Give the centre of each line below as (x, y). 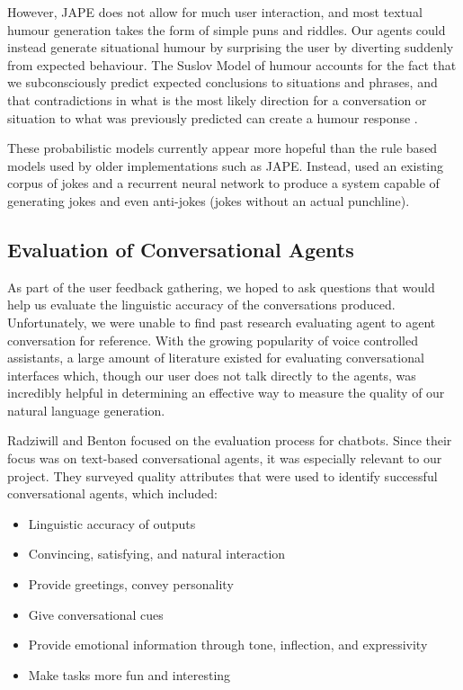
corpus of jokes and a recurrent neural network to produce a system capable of (223, 183)
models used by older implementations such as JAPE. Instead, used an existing (226, 165)
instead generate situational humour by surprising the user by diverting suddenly (231, 47)
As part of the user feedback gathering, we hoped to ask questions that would (221, 287)
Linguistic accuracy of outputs (112, 523)
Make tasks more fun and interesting (129, 674)
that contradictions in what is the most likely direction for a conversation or (217, 99)
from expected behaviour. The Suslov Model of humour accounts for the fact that (232, 64)
